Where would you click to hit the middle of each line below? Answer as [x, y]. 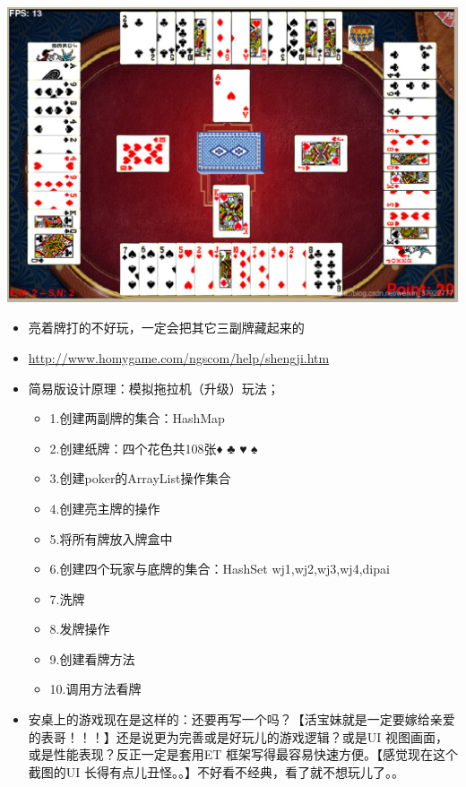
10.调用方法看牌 [95, 689]
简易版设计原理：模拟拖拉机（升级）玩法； [154, 388]
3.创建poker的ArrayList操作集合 [140, 478]
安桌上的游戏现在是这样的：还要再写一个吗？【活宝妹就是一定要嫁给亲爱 [242, 719]
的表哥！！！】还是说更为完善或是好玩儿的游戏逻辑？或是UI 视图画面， [238, 736]
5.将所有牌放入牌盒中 [111, 538]
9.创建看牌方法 [92, 658]
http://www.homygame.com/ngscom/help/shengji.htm [179, 357]
